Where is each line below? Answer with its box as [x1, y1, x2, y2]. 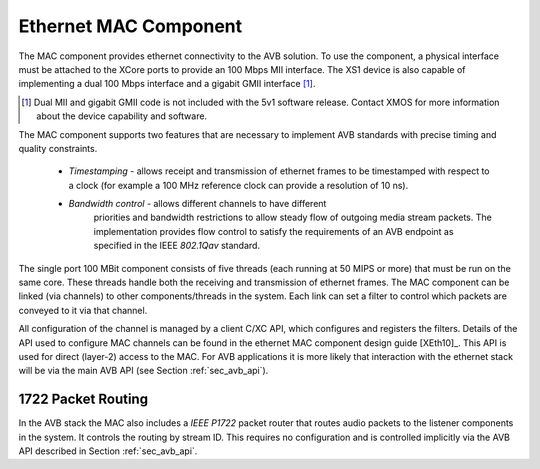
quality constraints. [18, 142, 98, 154]
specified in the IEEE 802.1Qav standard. [93, 240, 260, 252]
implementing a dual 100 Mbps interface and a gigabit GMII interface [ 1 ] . [18, 78, 316, 90]
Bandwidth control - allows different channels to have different [68, 198, 327, 210]
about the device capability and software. [36, 110, 208, 122]
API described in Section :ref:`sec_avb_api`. [18, 445, 198, 457]
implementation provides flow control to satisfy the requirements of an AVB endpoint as [93, 225, 454, 237]
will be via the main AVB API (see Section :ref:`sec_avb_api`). [18, 365, 269, 377]
